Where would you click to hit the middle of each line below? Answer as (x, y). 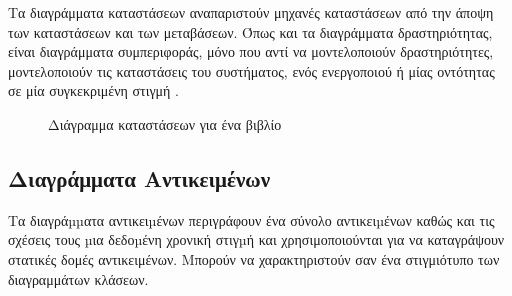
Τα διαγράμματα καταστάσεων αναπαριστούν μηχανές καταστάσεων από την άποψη (251, 12)
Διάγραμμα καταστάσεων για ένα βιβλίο (165, 123)
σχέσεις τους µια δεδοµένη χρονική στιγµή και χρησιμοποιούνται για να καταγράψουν (256, 239)
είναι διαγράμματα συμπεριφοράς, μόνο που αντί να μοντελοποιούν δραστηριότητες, (251, 51)
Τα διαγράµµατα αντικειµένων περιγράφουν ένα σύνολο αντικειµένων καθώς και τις (251, 219)
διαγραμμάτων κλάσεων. (78, 278)
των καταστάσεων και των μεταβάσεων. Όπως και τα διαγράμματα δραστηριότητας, (250, 31)
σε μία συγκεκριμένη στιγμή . (93, 90)
